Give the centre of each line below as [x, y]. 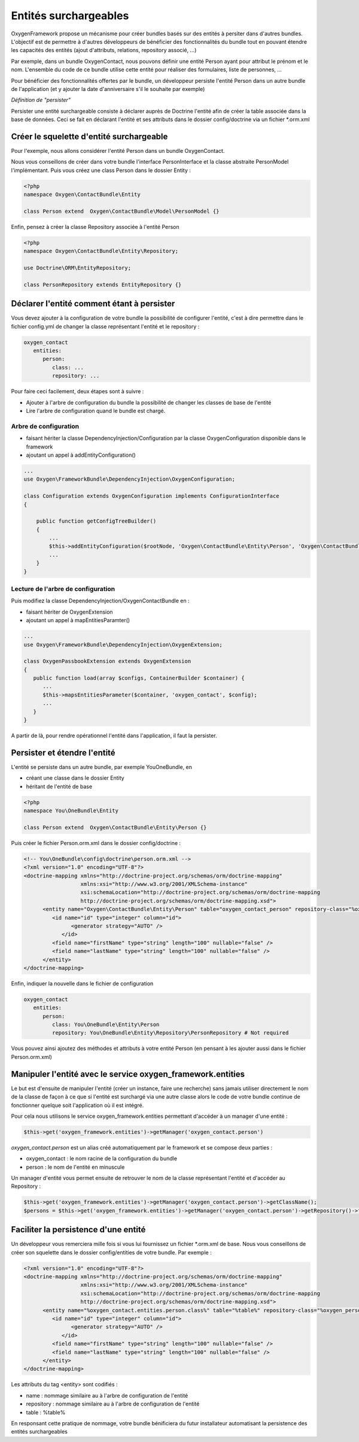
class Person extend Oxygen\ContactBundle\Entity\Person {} [115, 827]
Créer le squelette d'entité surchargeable [89, 136]
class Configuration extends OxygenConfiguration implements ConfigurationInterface [151, 496]
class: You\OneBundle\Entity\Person [106, 1025]
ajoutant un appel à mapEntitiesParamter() [78, 620]
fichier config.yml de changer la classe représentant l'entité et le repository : [105, 326]
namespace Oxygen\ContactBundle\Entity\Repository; [101, 251]
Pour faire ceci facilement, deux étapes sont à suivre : [77, 391]
